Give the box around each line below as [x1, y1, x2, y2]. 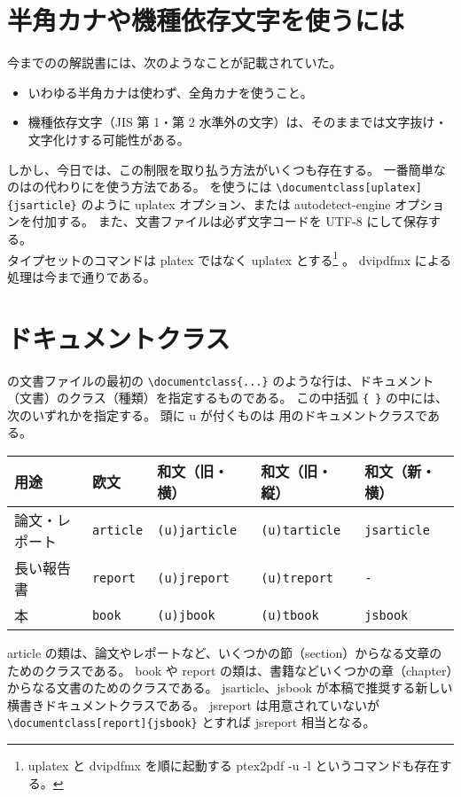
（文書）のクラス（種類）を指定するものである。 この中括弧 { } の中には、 [7, 388, 449, 407]
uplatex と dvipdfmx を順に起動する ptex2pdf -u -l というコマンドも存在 [27, 756, 440, 775]
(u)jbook [157, 608, 215, 623]
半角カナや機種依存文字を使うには [7, 2, 405, 38]
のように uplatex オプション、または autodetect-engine [81, 194, 391, 213]
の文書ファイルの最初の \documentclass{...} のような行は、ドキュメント [7, 371, 434, 389]
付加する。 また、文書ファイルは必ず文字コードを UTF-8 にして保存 [31, 212, 428, 231]
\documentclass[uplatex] [276, 182, 422, 195]
